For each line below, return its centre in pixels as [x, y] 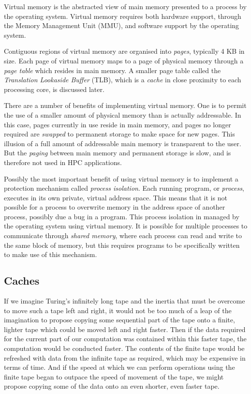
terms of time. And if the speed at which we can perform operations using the [119, 367]
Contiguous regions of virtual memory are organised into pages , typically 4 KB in [124, 51]
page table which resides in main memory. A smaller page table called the [112, 70]
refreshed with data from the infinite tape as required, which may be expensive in [125, 357]
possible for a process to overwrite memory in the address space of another [115, 207]
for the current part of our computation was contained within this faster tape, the [125, 339]
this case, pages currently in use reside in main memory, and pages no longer [118, 124]
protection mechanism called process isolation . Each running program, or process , [124, 188]
